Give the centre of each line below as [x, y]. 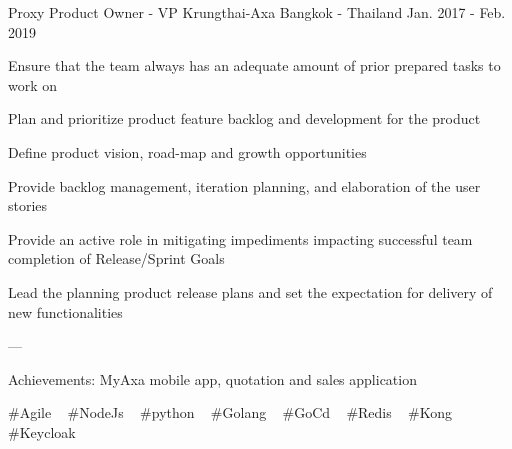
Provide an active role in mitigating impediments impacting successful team [240, 238]
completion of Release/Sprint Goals [116, 258]
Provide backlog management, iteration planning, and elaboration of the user [244, 185]
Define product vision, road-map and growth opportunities [187, 151]
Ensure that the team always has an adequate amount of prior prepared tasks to [254, 65]
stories [28, 205]
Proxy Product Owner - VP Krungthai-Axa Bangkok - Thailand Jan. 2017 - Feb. [257, 12]
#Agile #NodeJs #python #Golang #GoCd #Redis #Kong [230, 412]
